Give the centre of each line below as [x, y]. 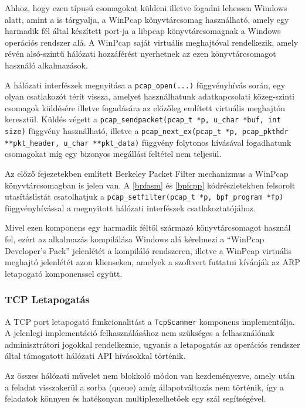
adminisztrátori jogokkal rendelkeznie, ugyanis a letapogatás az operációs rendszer [152, 344]
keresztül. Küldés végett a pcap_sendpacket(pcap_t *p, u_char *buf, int [143, 119]
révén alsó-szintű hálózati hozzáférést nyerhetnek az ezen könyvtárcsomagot [140, 54]
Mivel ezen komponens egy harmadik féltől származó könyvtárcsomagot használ [148, 227]
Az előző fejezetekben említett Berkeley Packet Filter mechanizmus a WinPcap [147, 173]
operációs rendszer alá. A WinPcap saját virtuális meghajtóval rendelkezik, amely [152, 42]
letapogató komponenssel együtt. [64, 273]
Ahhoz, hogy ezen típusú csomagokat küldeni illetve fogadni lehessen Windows [146, 8]
